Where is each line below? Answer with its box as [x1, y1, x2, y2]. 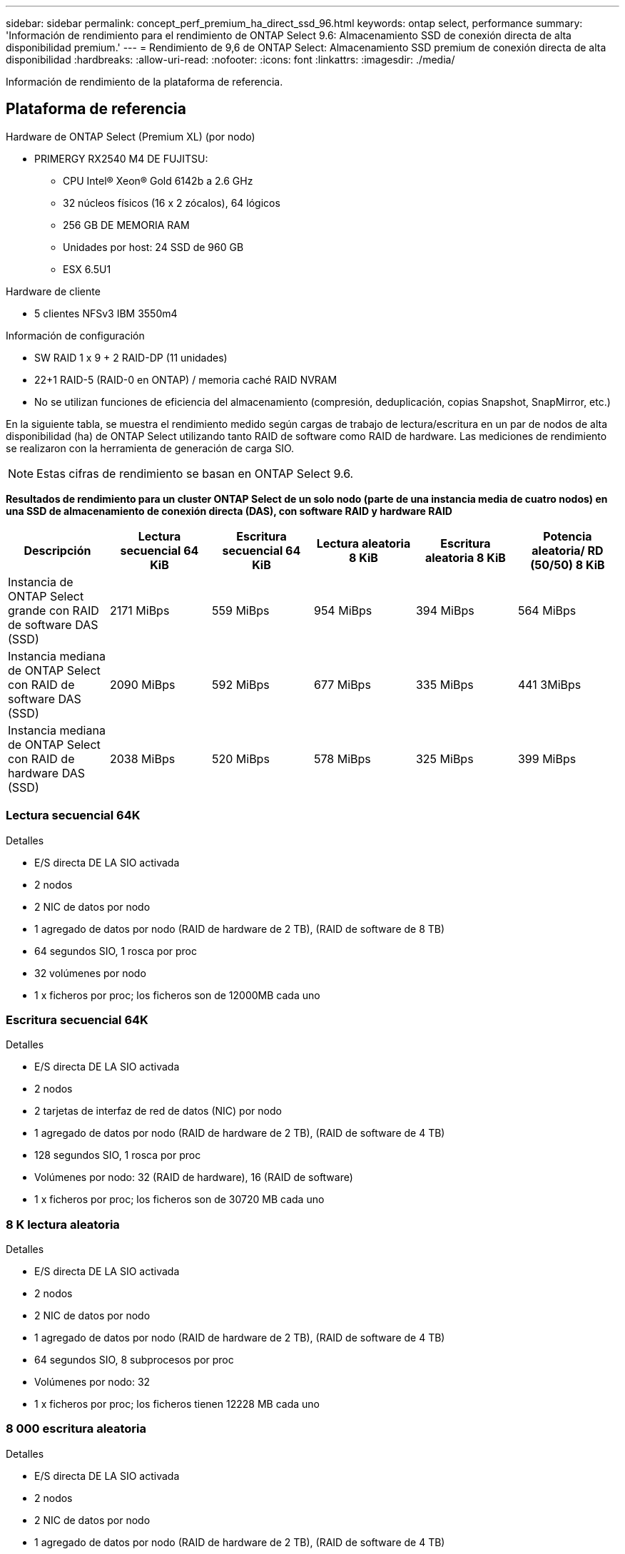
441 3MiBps [517, 677, 581, 692]
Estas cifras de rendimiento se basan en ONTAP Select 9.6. [36, 466, 354, 481]
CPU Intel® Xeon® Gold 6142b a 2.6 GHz [63, 174, 253, 187]
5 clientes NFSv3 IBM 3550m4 [34, 307, 178, 320]
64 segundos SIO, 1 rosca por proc [34, 944, 198, 957]
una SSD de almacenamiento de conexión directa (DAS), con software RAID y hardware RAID [6, 504, 452, 517]
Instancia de [8, 574, 73, 589]
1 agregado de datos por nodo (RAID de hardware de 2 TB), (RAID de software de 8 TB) [34, 922, 445, 935]
